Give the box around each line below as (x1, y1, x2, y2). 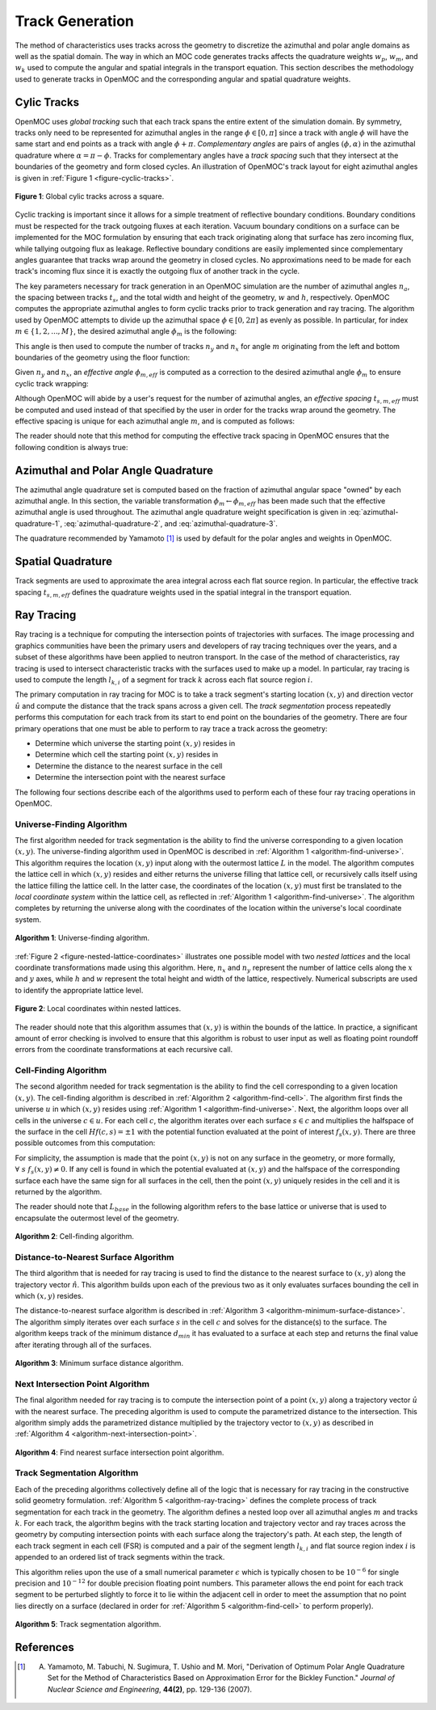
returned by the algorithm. (15, 1186, 103, 1196)
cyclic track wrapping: (15, 378, 89, 388)
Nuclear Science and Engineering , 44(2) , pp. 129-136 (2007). (47, 1684, 253, 1694)
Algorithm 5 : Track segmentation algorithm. (15, 1619, 161, 1629)
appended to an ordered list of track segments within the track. (15, 1552, 225, 1562)
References (15, 1641, 74, 1654)
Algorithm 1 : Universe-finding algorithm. (15, 933, 150, 943)
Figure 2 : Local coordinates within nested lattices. (15, 1004, 182, 1013)
